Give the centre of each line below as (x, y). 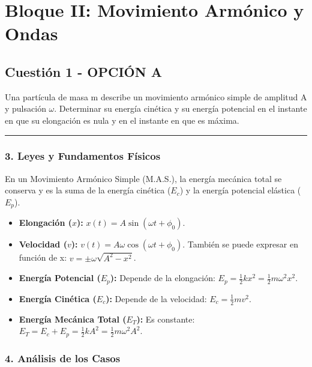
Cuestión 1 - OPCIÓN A (83, 71)
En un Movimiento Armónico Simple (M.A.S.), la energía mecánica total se (143, 178)
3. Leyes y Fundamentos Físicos (83, 156)
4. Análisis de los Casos (63, 358)
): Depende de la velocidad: (156, 298)
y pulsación (25, 108)
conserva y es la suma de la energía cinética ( (88, 190)
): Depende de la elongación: (163, 278)
